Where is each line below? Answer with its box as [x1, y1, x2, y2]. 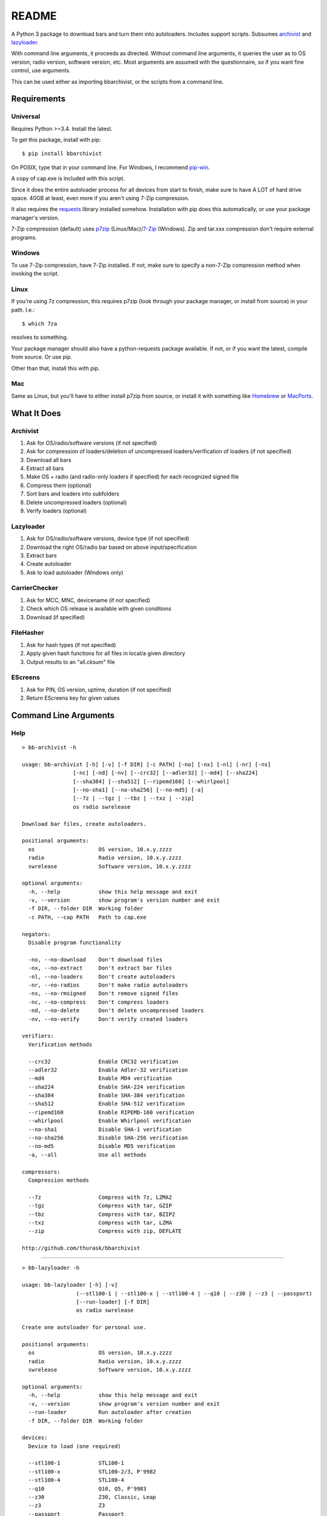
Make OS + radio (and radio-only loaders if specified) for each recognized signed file [26, 473, 239, 480]
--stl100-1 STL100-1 [28, 1460, 124, 1467]
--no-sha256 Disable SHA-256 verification [28, 1135, 188, 1141]
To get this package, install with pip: [11, 136, 101, 144]
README [11, 9, 57, 22]
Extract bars [26, 552, 57, 559]
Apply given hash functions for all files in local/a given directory [26, 649, 185, 657]
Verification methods [28, 1041, 93, 1048]
